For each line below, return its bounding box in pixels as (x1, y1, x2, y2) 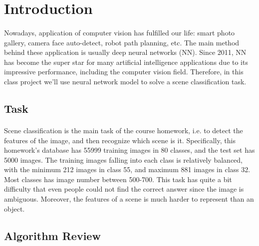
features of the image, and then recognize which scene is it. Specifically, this (4, 135, 236, 145)
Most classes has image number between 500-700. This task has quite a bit (4, 174, 232, 184)
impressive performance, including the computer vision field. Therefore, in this (4, 66, 244, 77)
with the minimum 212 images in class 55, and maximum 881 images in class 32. (4, 164, 251, 175)
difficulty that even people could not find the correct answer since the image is (4, 184, 244, 194)
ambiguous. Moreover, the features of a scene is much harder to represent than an (4, 194, 254, 204)
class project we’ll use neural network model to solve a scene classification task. (4, 76, 247, 86)
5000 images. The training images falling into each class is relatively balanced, (4, 154, 243, 165)
